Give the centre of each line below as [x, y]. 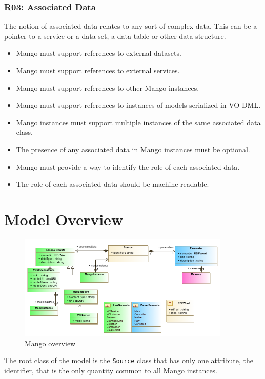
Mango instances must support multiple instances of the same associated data [138, 122]
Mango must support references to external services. [98, 70]
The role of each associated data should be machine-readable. [113, 184]
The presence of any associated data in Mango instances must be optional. [133, 149]
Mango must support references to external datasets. [99, 53]
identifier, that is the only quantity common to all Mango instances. [111, 371]
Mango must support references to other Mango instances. [108, 87]
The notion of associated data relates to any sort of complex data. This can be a [131, 26]
